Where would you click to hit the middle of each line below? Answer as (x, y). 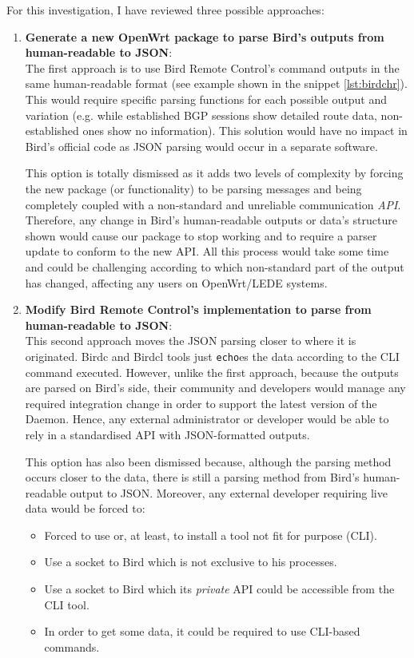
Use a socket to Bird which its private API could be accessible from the (219, 589)
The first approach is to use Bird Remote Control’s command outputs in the (212, 67)
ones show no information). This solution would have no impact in (245, 131)
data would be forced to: (85, 508)
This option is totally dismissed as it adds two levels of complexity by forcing (214, 173)
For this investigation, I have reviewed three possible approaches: (165, 10)
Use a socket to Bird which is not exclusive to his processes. (191, 562)
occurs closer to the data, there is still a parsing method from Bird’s (192, 477)
